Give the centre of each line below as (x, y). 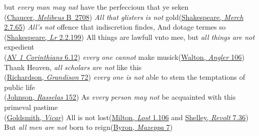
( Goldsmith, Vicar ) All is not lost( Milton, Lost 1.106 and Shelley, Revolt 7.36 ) (126, 117)
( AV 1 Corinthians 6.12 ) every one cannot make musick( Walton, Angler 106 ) (124, 56)
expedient (19, 47)
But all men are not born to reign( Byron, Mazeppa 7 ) (89, 127)
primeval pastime (31, 107)
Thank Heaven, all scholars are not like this (73, 67)
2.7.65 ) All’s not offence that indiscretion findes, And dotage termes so (115, 27)
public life (20, 87)
